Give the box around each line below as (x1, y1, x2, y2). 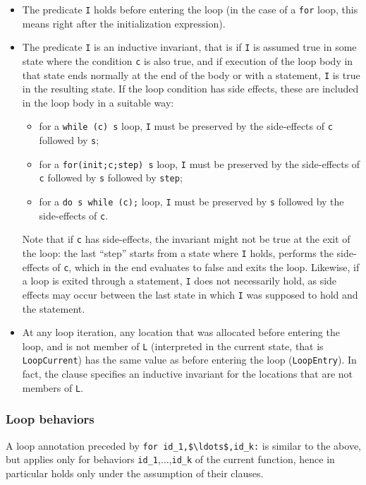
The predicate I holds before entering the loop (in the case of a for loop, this (22, 2, 358, 16)
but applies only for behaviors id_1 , (6, 452, 161, 467)
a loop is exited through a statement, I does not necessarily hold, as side (22, 273, 337, 288)
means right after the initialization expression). (22, 16, 226, 30)
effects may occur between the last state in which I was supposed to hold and (22, 287, 358, 301)
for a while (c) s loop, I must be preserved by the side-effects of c (39, 119, 333, 133)
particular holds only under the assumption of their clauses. (6, 465, 264, 480)
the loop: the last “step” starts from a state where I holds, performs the (22, 246, 334, 260)
